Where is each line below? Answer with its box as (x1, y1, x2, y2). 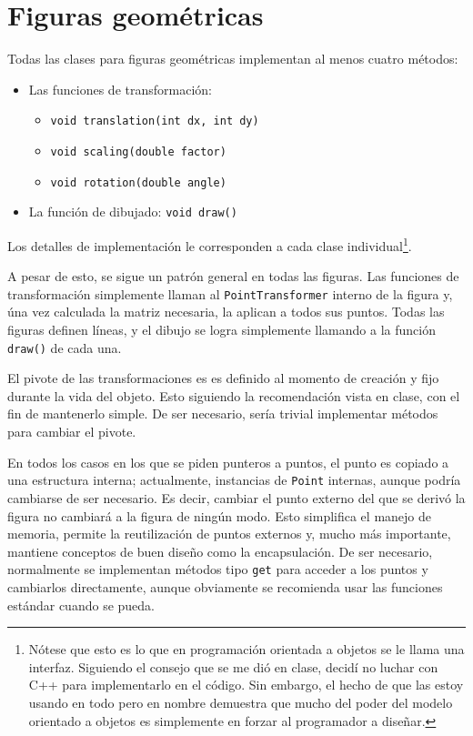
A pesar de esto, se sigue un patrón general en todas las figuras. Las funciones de (7, 267, 459, 286)
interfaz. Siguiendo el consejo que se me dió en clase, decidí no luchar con (28, 657, 438, 676)
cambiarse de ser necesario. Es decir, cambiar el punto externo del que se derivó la (7, 488, 466, 507)
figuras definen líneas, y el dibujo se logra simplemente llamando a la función (7, 320, 436, 339)
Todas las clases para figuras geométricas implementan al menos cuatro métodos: (7, 49, 458, 68)
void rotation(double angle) (50, 176, 226, 189)
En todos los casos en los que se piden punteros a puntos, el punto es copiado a (7, 452, 449, 471)
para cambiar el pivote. (7, 422, 136, 441)
